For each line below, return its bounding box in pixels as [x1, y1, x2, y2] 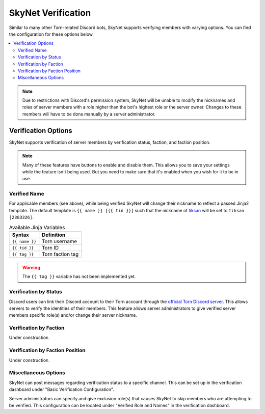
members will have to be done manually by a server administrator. [22, 111, 156, 117]
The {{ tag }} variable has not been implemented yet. [22, 274, 136, 279]
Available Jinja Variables [9, 224, 65, 231]
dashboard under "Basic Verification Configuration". [9, 386, 114, 392]
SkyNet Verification [9, 7, 91, 18]
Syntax [12, 231, 29, 238]
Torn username [42, 238, 77, 245]
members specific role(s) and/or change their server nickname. [9, 312, 137, 318]
